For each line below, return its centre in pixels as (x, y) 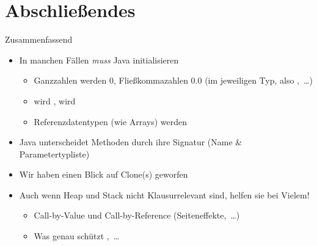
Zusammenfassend (39, 39)
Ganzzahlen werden (70, 80)
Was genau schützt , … (77, 236)
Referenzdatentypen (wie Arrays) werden (111, 121)
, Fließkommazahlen (151, 80)
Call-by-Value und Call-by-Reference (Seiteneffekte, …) (137, 215)
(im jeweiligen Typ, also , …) (259, 80)
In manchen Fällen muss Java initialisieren (99, 60)
